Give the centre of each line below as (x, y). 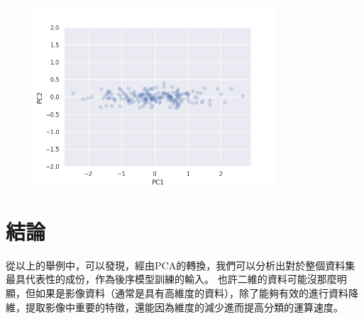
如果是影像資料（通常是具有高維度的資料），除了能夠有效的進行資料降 (197, 293)
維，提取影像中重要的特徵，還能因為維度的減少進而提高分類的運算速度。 (175, 307)
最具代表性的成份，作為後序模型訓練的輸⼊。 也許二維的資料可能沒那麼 (171, 279)
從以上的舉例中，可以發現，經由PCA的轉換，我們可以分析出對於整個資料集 (181, 265)
